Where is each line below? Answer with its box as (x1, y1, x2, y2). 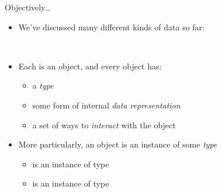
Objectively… (5, 1, 51, 13)
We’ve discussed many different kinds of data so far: (18, 20, 204, 33)
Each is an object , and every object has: (18, 59, 162, 72)
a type (32, 79, 54, 92)
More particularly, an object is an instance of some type (18, 138, 217, 150)
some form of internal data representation (32, 99, 181, 111)
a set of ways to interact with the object (32, 118, 176, 131)
